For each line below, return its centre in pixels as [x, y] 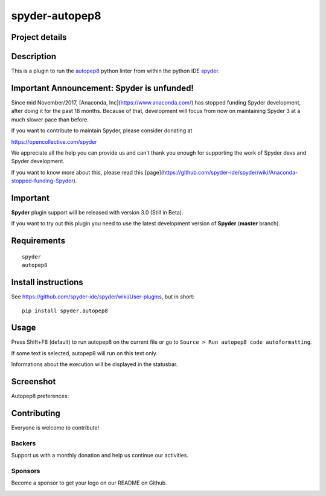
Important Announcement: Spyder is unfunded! [103, 88]
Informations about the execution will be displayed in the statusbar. [94, 364]
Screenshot [34, 382]
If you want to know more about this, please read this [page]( [87, 172]
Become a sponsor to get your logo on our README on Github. [89, 483]
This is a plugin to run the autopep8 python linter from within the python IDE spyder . [115, 71]
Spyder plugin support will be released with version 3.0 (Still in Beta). [97, 213]
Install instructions [47, 282]
